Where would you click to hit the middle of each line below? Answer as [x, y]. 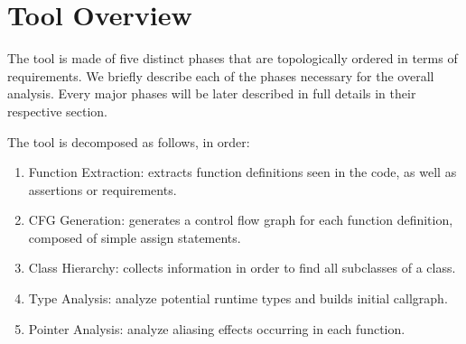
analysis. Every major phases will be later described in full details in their [212, 93]
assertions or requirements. [103, 189]
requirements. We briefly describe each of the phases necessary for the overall [221, 75]
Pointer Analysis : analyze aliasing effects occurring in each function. [217, 328]
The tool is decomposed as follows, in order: [129, 141]
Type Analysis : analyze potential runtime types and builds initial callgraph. [238, 298]
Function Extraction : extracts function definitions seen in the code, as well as [242, 172]
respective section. [58, 111]
